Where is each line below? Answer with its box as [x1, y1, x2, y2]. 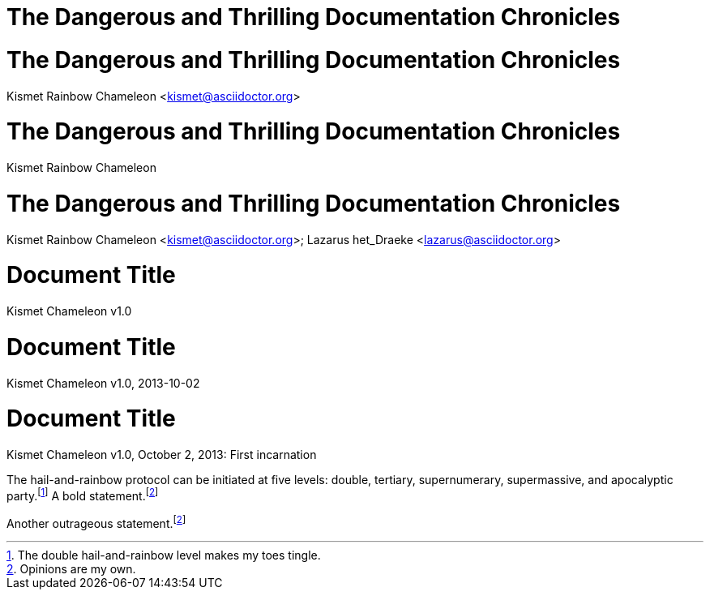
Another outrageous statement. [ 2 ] [6, 513, 186, 530]
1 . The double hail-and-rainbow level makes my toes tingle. [6, 548, 321, 563]
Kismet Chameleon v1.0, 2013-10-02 [6, 375, 200, 390]
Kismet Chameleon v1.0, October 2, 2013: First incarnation [6, 448, 317, 461]
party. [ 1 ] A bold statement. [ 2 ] [6, 487, 159, 503]
